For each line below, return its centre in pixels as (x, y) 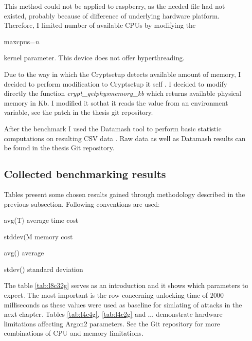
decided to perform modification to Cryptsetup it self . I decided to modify (116, 83)
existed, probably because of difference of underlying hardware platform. (112, 15)
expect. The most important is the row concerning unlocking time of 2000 (114, 295)
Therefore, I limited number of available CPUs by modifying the (100, 25)
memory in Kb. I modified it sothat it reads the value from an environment (116, 102)
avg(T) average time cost (41, 220)
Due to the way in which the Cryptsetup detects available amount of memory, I (122, 74)
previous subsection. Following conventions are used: (82, 204)
